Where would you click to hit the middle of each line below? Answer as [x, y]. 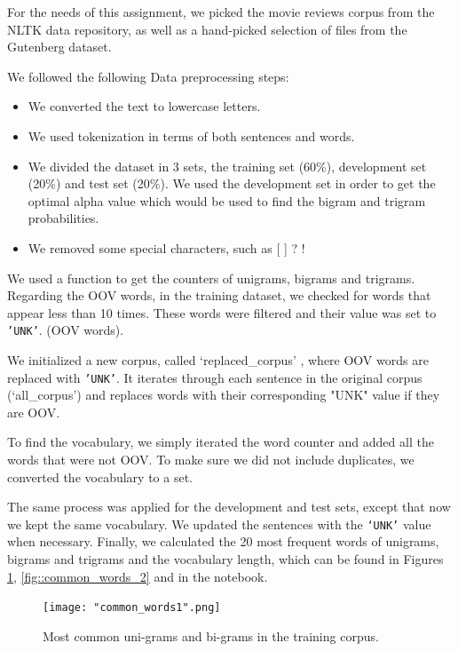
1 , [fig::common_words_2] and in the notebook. [138, 576]
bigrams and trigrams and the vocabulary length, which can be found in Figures [225, 559]
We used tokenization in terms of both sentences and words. [191, 135]
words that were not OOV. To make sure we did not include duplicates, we [211, 459]
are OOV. [34, 412]
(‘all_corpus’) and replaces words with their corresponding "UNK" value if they [224, 395]
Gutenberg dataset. [59, 47]
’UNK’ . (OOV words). [66, 330]
